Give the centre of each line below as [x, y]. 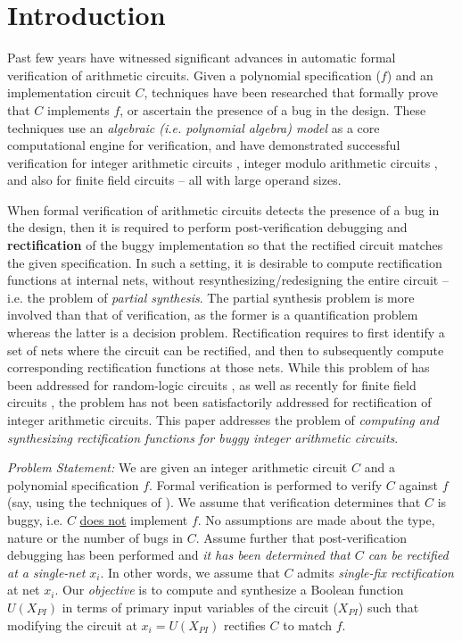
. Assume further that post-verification [301, 537]
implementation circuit [69, 92]
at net [24, 590]
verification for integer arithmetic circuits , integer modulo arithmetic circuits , [223, 162]
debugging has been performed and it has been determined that [179, 555]
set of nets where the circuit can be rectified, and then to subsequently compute [226, 350]
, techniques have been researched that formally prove [291, 92]
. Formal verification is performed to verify [266, 484]
